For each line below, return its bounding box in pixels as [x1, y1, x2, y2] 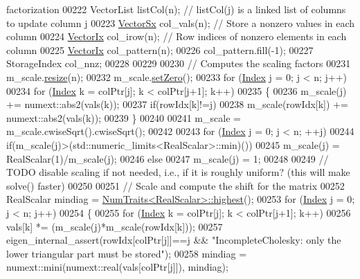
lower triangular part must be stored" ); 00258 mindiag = [6, 246, 247, 260]
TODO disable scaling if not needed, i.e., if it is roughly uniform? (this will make [6, 165, 350, 179]
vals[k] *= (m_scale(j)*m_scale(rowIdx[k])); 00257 [6, 219, 223, 233]
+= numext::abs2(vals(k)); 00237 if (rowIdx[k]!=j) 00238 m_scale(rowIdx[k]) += [6, 97, 348, 111]
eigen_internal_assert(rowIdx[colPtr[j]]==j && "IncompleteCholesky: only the [6, 233, 341, 247]
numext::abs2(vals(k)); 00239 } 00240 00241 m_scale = [6, 110, 241, 125]
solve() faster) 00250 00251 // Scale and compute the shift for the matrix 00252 [6, 178, 345, 192]
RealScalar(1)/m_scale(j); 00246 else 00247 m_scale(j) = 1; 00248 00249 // [6, 151, 329, 165]
